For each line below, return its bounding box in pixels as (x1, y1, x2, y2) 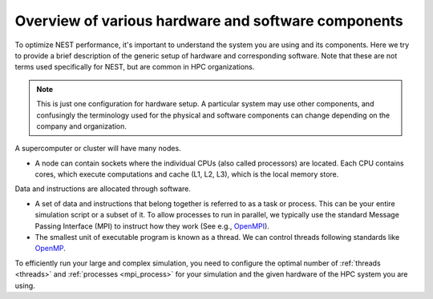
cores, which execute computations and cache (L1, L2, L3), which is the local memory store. (34, 169, 339, 179)
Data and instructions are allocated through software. (14, 184, 192, 193)
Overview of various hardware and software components (14, 12, 404, 30)
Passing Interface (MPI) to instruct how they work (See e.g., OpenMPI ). (34, 221, 270, 231)
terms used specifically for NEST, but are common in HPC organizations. (14, 62, 255, 72)
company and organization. (36, 121, 127, 131)
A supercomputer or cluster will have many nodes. (14, 144, 181, 153)
